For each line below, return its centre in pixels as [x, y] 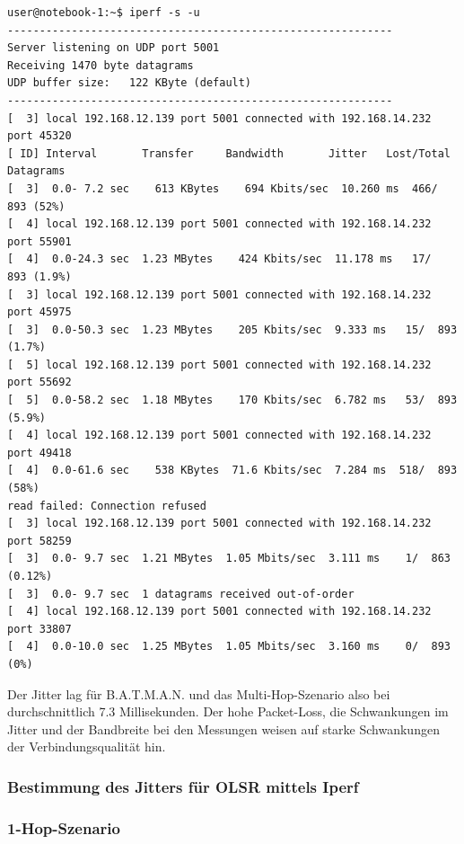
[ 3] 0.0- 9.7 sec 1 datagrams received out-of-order [181, 594]
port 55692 [39, 382]
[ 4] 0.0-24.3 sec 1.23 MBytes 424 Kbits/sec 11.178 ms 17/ [219, 259]
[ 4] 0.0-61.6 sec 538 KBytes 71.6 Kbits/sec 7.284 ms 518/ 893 [232, 471]
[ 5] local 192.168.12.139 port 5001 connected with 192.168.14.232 [219, 364]
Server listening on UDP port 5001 [114, 48]
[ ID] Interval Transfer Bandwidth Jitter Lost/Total [229, 153]
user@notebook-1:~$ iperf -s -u [104, 13]
